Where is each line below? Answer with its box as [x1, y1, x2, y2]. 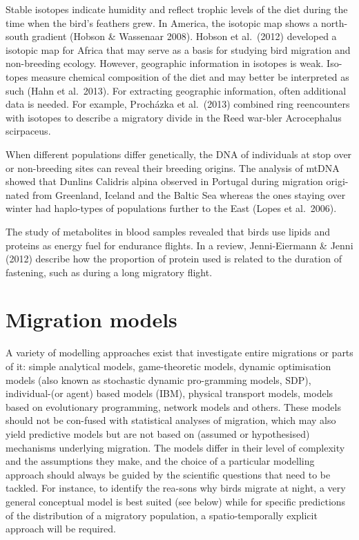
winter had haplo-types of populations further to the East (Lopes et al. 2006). [6, 201, 337, 215]
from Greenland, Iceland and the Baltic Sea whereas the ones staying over [32, 187, 346, 202]
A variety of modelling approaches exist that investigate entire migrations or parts [6, 345, 353, 360]
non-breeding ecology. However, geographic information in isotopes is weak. [6, 56, 324, 70]
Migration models [6, 305, 177, 334]
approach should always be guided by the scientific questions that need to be [6, 467, 331, 481]
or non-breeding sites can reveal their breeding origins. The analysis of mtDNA [6, 160, 340, 175]
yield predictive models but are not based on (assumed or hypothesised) [6, 426, 310, 441]
